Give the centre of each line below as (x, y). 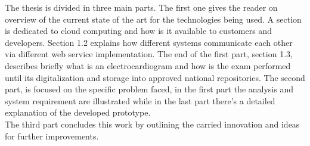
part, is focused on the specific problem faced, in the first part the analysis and (149, 89)
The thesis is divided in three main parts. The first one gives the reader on (141, 7)
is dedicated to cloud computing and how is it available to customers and (138, 31)
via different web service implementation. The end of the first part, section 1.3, (149, 54)
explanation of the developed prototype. (78, 112)
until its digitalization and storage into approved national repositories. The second (155, 77)
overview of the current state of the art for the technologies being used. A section (153, 19)
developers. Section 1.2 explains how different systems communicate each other (149, 42)
